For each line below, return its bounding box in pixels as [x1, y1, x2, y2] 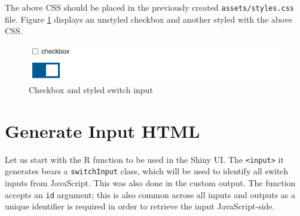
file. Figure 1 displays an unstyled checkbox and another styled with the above [5, 13, 292, 25]
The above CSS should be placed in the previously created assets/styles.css [5, 1, 294, 13]
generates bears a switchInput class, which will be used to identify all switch [5, 165, 288, 177]
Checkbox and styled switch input [29, 83, 153, 95]
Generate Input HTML [5, 118, 200, 143]
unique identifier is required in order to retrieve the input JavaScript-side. [5, 200, 275, 212]
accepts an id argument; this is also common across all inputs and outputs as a [5, 188, 296, 200]
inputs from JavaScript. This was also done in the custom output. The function [5, 176, 296, 189]
